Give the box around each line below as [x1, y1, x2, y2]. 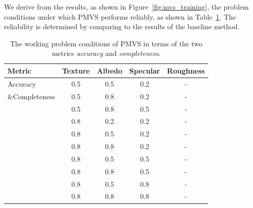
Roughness [167, 65, 205, 76]
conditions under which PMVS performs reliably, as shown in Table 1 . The [4, 11, 236, 22]
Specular [129, 65, 160, 76]
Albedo [97, 65, 122, 76]
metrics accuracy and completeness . [51, 48, 161, 58]
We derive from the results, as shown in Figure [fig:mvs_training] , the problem [4, 2, 249, 12]
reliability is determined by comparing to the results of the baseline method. [4, 21, 240, 32]
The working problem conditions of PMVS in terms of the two [10, 38, 203, 48]
